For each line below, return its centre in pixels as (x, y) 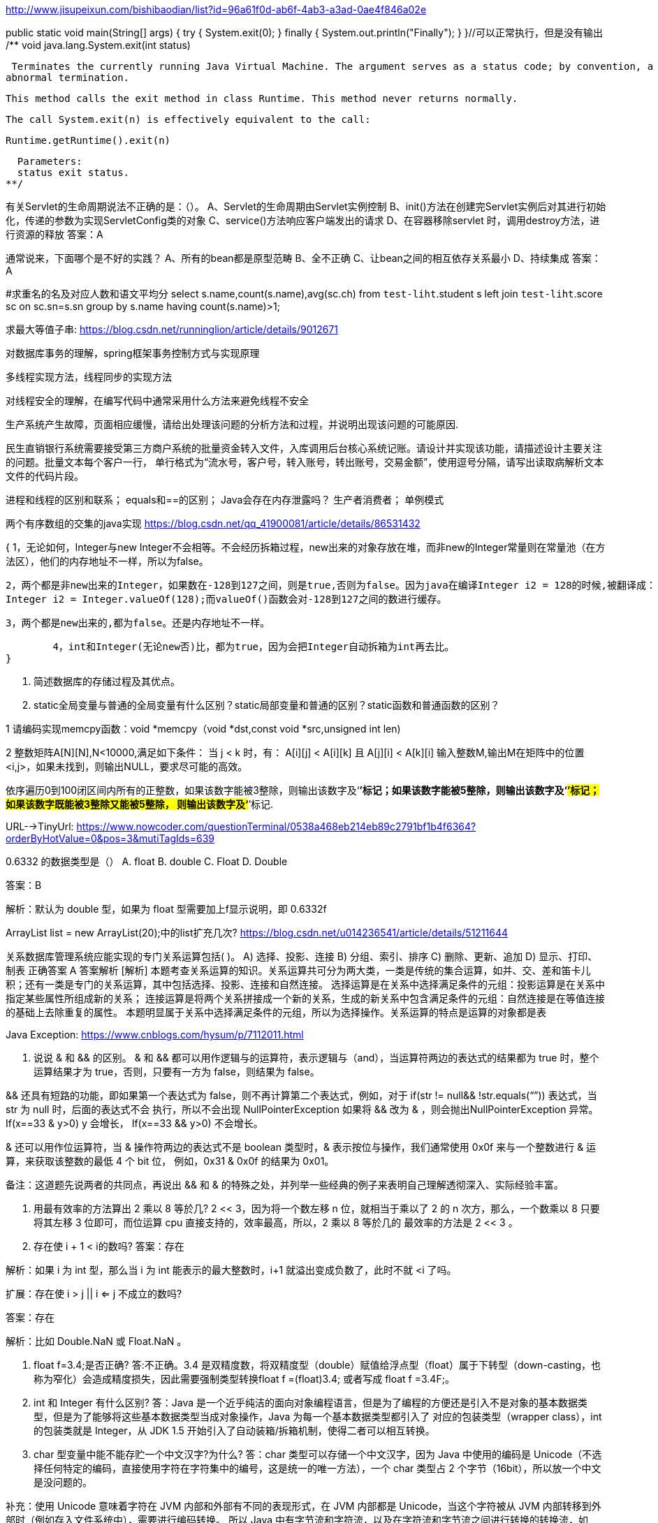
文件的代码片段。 (45, 476)
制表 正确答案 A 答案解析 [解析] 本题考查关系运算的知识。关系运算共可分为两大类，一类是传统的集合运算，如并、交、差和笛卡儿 (298, 970)
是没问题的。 (63, 1482)
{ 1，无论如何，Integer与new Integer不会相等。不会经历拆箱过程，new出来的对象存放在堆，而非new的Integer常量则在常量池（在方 (306, 547)
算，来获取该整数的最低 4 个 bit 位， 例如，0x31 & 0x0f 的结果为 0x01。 (170, 1161)
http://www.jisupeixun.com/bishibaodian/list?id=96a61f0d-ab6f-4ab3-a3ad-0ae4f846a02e (216, 9)
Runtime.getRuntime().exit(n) (88, 140)
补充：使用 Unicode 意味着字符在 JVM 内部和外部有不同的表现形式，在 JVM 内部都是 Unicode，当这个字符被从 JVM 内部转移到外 (304, 1506)
